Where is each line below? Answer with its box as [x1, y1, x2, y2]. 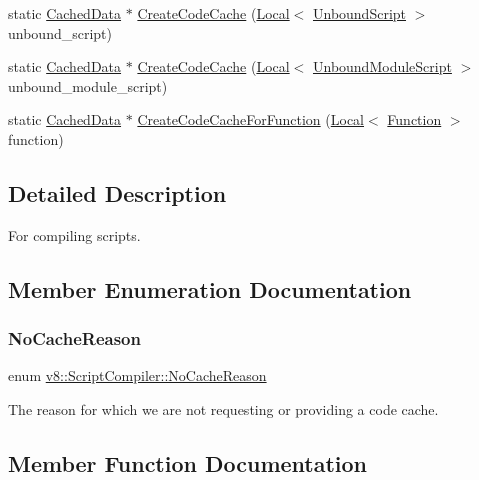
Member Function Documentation [8, 447, 368, 478]
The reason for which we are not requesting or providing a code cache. [8, 398, 439, 419]
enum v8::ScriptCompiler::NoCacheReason [8, 365, 267, 386]
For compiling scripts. [8, 224, 141, 245]
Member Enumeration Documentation [8, 273, 412, 304]
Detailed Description [8, 177, 227, 208]
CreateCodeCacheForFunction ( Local [137, 109, 365, 130]
